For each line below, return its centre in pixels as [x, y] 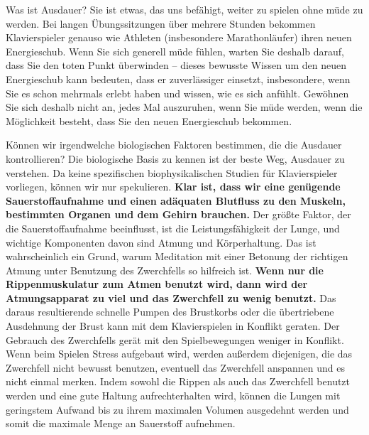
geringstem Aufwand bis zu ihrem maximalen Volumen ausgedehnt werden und [177, 409]
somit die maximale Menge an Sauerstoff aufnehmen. [121, 423]
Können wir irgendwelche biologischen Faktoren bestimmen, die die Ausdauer [174, 145]
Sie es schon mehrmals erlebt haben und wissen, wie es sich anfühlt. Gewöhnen [177, 93]
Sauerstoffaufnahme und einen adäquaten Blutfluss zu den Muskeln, [176, 200]
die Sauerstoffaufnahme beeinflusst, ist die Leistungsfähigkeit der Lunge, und [173, 228]
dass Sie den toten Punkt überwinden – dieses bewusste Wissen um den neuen [176, 65]
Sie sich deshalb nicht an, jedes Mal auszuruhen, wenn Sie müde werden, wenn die [184, 107]
